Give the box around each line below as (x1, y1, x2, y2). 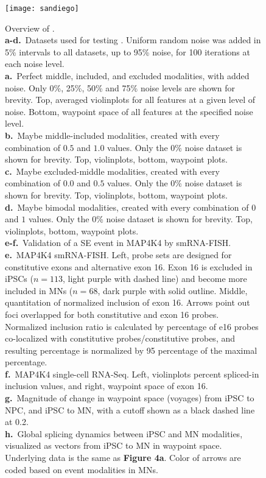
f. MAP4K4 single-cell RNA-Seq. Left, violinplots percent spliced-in (5, 367, 259, 380)
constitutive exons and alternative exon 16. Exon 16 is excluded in (5, 260, 253, 273)
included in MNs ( (5, 284, 73, 297)
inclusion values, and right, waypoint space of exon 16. (5, 379, 208, 392)
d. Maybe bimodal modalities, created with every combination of (5, 200, 249, 213)
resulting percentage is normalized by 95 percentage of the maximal (5, 343, 257, 356)
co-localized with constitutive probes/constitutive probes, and (5, 332, 236, 345)
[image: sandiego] (5, 4, 79, 13)
